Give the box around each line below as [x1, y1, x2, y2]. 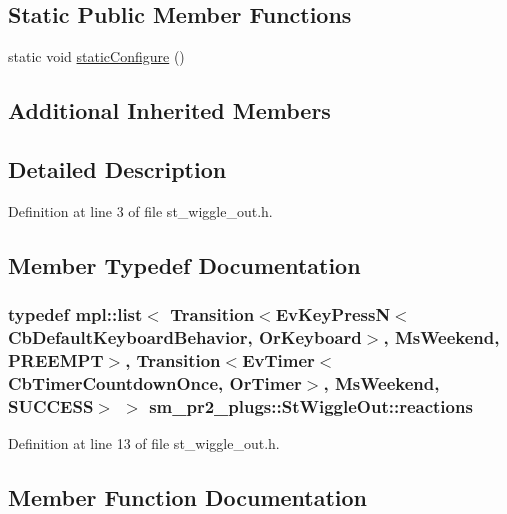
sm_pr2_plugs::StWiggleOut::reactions [149, 393, 473, 418]
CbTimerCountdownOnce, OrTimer [8, 370, 302, 395]
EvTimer [242, 347, 315, 372]
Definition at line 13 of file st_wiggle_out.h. [8, 433, 280, 454]
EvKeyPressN [275, 302, 391, 327]
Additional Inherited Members [8, 95, 331, 126]
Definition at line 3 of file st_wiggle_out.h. [8, 200, 273, 221]
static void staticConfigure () [8, 46, 185, 67]
